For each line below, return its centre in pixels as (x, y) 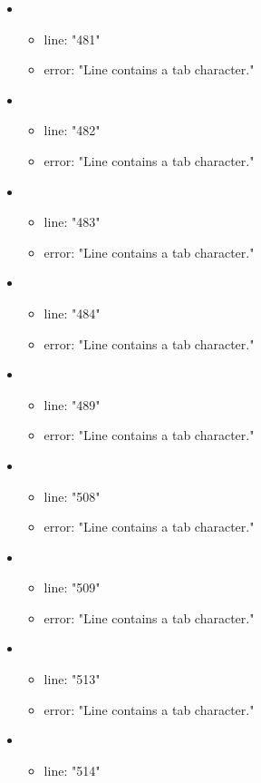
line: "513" (72, 679)
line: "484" (72, 313)
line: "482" (72, 130)
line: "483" (72, 222)
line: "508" (72, 496)
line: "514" (72, 770)
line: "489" (72, 404)
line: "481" (72, 39)
